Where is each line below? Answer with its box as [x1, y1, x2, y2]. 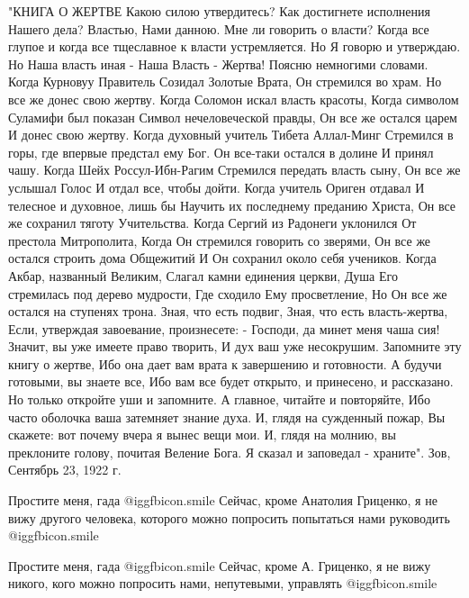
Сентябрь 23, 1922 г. [8, 460, 122, 479]
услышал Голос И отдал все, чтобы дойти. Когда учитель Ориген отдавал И [8, 177, 425, 196]
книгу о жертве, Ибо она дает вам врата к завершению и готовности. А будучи [8, 354, 442, 373]
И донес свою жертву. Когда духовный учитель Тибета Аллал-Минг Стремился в [8, 125, 454, 144]
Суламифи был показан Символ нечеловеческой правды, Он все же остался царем [8, 107, 457, 126]
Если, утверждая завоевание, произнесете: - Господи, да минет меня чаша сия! [8, 319, 440, 338]
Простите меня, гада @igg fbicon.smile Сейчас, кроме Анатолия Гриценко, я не [8, 491, 437, 510]
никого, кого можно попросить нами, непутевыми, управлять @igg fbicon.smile [8, 574, 437, 593]
